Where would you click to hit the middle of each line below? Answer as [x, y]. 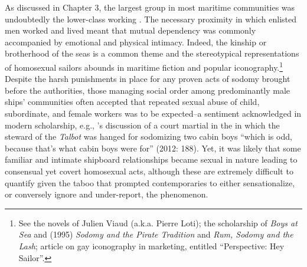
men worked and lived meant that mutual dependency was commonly [130, 30]
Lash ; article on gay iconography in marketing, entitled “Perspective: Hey [151, 245]
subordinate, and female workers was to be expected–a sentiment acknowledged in [153, 113]
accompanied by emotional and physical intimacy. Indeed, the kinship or [136, 42]
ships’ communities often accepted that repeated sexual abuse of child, [132, 102]
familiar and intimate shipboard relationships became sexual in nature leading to [151, 159]
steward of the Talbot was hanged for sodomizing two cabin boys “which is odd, [148, 136]
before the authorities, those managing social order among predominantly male [148, 90]
